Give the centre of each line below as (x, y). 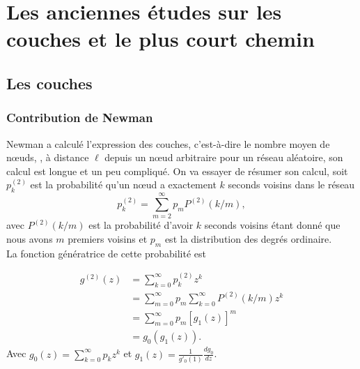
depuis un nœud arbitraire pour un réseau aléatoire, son (224, 157)
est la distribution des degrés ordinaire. (248, 238)
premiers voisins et (108, 238)
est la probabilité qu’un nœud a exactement (123, 184)
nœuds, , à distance (48, 157)
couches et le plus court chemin (161, 39)
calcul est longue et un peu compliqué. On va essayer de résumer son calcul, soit (177, 171)
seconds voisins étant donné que (272, 225)
